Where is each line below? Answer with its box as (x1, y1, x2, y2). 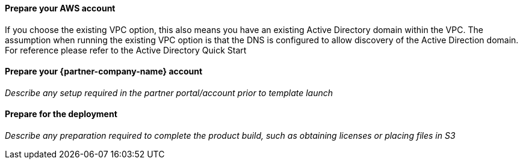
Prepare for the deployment (5, 109, 117, 120)
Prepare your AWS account (5, 3, 116, 13)
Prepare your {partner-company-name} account (5, 66, 203, 77)
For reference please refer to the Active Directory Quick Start (5, 44, 247, 55)
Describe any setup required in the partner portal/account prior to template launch (5, 87, 333, 98)
